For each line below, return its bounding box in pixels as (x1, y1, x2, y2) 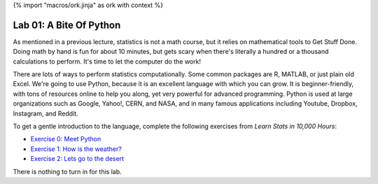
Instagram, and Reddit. (13, 109, 78, 118)
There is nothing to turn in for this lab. (13, 167, 122, 176)
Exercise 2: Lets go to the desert (30, 155, 125, 163)
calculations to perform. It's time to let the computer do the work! (13, 57, 201, 66)
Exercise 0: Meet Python (30, 135, 101, 143)
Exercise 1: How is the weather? (30, 144, 122, 153)
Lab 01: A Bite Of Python (13, 19, 121, 31)
